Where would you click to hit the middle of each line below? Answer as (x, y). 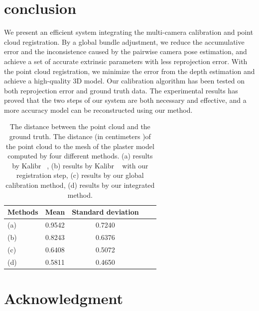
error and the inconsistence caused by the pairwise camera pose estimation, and (126, 51)
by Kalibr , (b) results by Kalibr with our (80, 165)
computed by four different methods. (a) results (80, 156)
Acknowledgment (64, 298)
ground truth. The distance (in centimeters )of (80, 136)
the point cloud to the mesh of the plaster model (80, 146)
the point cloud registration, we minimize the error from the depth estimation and (129, 71)
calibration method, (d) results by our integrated (80, 185)
